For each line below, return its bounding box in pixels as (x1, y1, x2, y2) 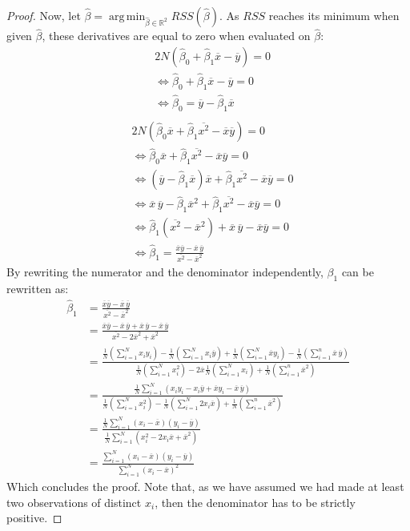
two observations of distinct (6, 493, 142, 510)
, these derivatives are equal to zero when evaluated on (42, 27, 311, 44)
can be (341, 263, 374, 280)
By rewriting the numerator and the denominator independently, (6, 263, 324, 280)
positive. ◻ (6, 509, 62, 526)
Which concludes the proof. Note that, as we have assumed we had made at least (6, 477, 404, 494)
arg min (109, 11, 146, 22)
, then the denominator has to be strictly (155, 493, 356, 510)
